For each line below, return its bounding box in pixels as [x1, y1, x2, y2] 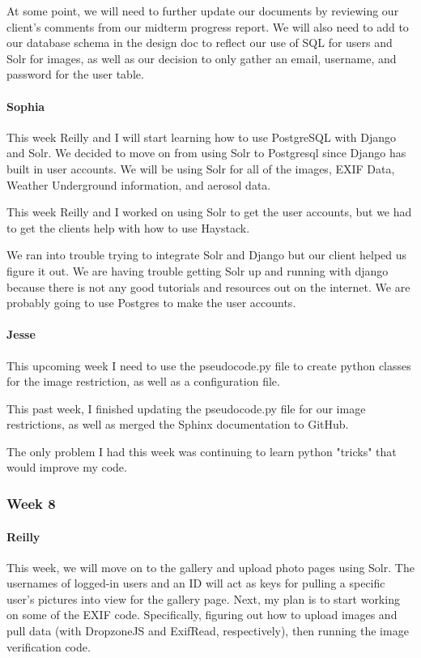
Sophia [6, 97, 45, 114]
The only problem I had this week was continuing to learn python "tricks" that [6, 442, 397, 459]
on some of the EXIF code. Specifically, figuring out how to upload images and [6, 606, 398, 623]
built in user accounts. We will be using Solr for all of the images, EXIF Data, [6, 160, 395, 177]
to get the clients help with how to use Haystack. [6, 219, 250, 236]
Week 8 [6, 493, 56, 513]
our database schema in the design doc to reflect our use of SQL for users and [6, 34, 393, 51]
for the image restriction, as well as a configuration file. [6, 373, 280, 390]
